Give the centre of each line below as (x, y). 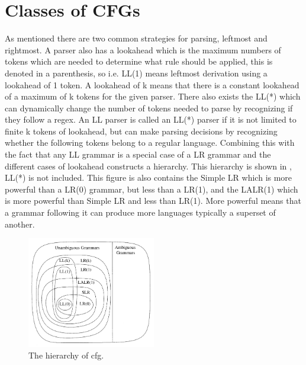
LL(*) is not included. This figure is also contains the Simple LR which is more (149, 177)
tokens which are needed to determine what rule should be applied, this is (139, 61)
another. (20, 224)
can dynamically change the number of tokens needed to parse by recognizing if (149, 108)
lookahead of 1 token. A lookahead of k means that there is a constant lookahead (152, 84)
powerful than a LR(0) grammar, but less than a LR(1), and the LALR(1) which (152, 189)
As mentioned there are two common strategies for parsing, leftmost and (136, 38)
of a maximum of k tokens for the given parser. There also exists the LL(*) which (153, 96)
